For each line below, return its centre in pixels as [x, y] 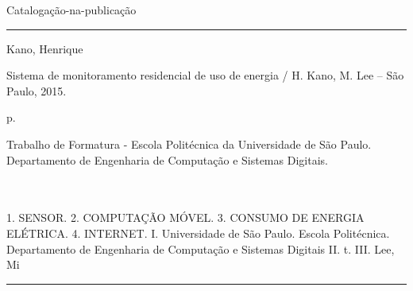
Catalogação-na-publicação [71, 10]
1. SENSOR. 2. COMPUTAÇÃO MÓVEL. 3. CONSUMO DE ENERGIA [185, 217]
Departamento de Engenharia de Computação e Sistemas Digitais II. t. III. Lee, [201, 248]
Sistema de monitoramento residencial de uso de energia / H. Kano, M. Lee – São [205, 75]
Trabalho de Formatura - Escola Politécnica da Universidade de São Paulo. [189, 144]
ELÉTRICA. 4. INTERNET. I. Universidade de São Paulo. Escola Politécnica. [198, 233]
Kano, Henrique [45, 48]
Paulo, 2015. [37, 90]
